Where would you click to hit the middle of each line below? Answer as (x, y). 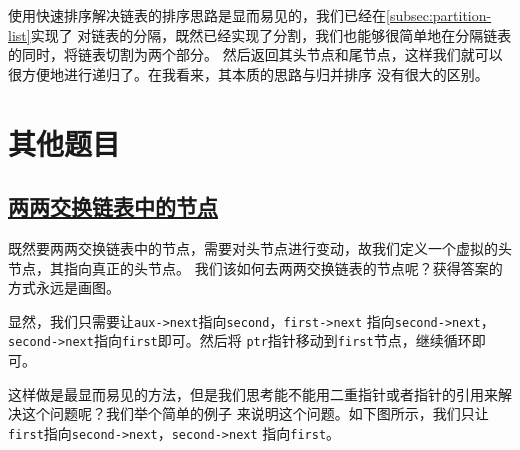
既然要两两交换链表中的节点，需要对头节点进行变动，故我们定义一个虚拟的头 (260, 247)
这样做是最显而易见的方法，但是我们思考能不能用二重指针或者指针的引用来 (253, 393)
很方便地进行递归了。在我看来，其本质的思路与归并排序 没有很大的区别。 (248, 73)
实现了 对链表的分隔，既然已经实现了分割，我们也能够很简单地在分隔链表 (271, 34)
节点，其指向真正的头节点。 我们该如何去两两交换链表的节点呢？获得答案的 (255, 267)
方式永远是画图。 (64, 287)
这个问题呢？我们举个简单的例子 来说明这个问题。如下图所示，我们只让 (255, 413)
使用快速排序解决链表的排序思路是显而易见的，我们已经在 (197, 15)
